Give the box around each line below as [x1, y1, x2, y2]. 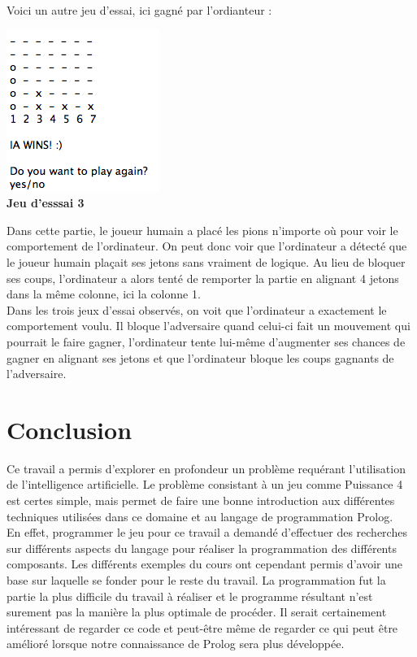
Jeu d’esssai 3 [7, 194, 85, 211]
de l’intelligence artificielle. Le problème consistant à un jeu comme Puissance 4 [7, 476, 403, 493]
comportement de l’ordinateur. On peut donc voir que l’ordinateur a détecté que [7, 237, 407, 255]
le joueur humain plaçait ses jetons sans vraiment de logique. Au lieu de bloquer [7, 253, 406, 270]
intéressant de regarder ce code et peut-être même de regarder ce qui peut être [7, 619, 398, 636]
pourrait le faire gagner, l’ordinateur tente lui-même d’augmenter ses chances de [7, 333, 406, 350]
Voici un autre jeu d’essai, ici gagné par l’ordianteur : [7, 2, 272, 18]
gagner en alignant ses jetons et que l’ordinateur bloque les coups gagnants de [7, 349, 394, 366]
